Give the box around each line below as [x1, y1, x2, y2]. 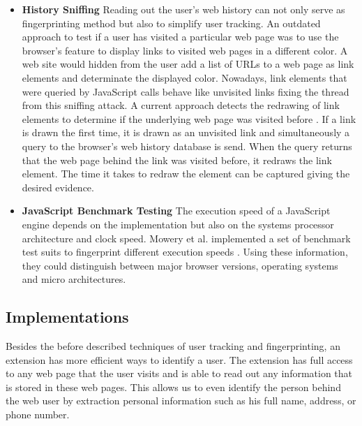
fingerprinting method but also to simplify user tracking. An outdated [22, 15, 321, 30]
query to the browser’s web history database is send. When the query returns [22, 138, 352, 153]
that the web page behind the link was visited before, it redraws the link [22, 152, 332, 167]
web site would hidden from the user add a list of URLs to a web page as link [22, 57, 354, 71]
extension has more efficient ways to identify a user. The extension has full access [6, 352, 353, 367]
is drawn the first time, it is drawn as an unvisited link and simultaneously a [22, 125, 350, 140]
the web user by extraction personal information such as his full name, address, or [6, 393, 356, 408]
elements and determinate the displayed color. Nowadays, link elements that [22, 70, 347, 85]
